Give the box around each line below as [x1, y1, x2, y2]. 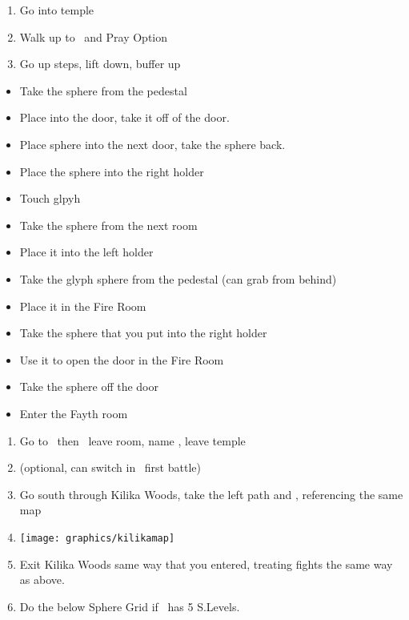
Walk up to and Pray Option [19, 28, 168, 45]
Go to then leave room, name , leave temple [19, 432, 246, 449]
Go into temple [19, 2, 94, 18]
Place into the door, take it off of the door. [19, 109, 230, 126]
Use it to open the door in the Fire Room [19, 351, 224, 368]
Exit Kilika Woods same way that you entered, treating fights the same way [19, 555, 393, 572]
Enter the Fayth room [19, 405, 128, 421]
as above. [19, 571, 65, 588]
